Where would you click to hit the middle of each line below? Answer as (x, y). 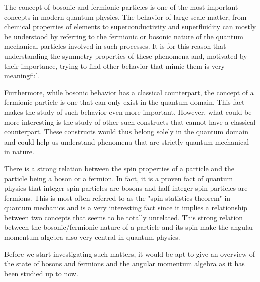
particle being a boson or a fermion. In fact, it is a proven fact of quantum (119, 178)
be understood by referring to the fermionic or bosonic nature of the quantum (124, 36)
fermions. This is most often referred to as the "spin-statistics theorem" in (117, 197)
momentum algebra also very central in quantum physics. (92, 237)
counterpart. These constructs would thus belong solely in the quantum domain (126, 132)
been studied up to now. (41, 273)
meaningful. (22, 76)
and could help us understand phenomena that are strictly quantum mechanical (127, 141)
